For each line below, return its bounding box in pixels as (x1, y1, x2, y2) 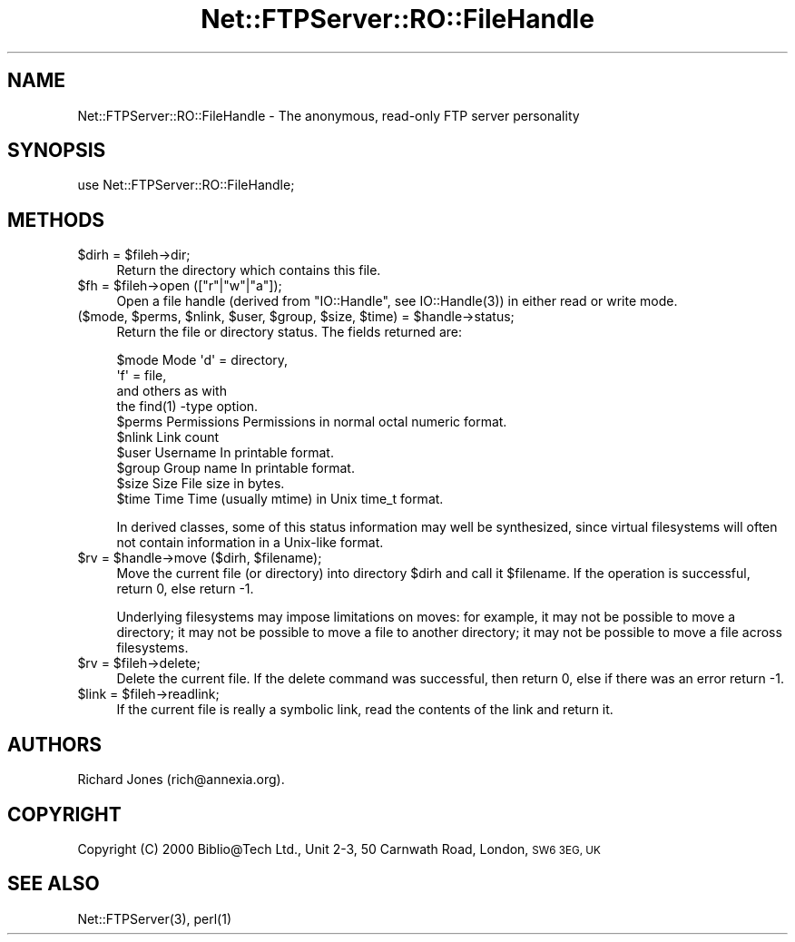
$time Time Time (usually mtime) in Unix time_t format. (116, 491, 444, 507)
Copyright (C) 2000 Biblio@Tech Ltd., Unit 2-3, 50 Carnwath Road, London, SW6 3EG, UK (77, 840, 601, 857)
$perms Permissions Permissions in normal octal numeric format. (116, 414, 507, 430)
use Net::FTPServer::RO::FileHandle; (77, 177, 295, 193)
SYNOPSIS (7, 139, 106, 162)
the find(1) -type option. (116, 398, 259, 415)
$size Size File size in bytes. (116, 476, 285, 492)
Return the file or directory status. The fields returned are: (116, 324, 462, 340)
